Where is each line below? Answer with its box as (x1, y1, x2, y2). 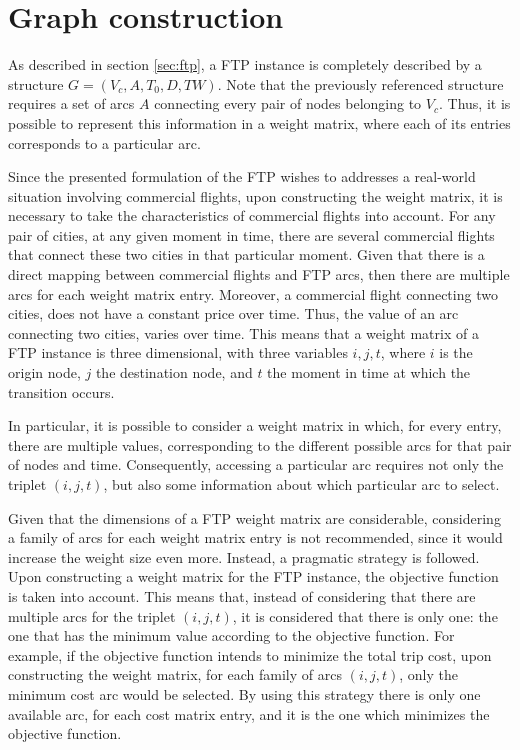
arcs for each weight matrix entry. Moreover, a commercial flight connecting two (8, 283, 498, 304)
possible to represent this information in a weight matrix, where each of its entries (8, 112, 511, 133)
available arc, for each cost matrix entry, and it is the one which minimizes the (8, 703, 490, 724)
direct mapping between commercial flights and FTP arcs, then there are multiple (8, 264, 510, 285)
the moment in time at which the (267, 362, 471, 383)
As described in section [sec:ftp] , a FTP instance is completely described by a (8, 54, 482, 75)
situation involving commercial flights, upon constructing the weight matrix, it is (8, 185, 503, 206)
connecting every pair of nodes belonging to (154, 93, 422, 114)
